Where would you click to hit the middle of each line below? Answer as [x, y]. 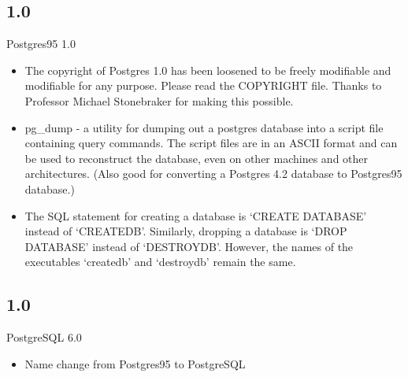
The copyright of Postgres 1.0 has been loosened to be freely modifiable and [208, 70]
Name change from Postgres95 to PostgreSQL [135, 363]
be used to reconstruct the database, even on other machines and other [197, 158]
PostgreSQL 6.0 [44, 337]
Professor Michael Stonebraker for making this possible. [159, 100]
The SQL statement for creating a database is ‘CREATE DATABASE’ [196, 215]
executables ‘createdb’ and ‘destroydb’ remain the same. [160, 262]
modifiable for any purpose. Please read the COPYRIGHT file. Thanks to [203, 85]
